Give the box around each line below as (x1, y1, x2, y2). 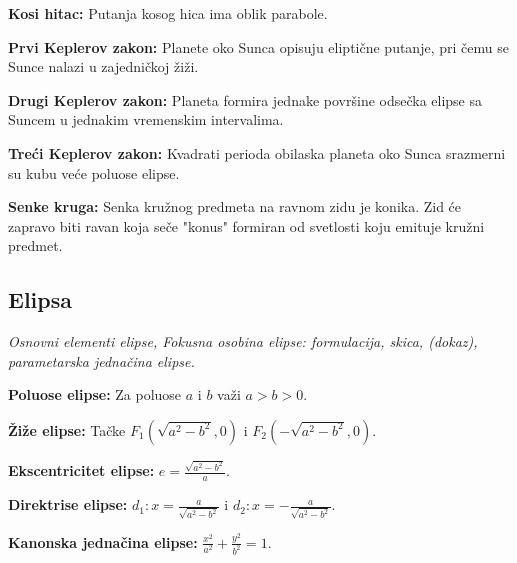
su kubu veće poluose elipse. (8, 162, 180, 183)
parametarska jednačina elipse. (8, 350, 195, 371)
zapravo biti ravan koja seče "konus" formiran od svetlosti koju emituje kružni (8, 215, 485, 236)
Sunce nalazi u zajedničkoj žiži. (8, 56, 199, 77)
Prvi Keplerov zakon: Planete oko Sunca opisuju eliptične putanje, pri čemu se (8, 36, 509, 57)
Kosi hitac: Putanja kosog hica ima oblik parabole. (8, 3, 328, 23)
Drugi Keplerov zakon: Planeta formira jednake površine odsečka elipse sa (8, 89, 483, 110)
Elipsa (8, 284, 72, 315)
